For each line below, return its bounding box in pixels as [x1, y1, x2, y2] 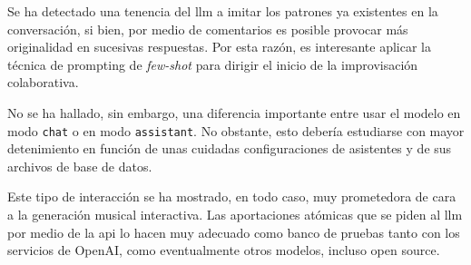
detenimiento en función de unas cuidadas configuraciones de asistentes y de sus [7, 139, 452, 158]
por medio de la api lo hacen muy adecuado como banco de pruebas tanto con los [7, 222, 460, 241]
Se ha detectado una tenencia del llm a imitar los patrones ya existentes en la [7, 2, 438, 20]
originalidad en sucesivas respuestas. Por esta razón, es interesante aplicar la [7, 37, 431, 56]
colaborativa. [7, 73, 79, 92]
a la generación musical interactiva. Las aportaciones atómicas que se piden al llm [7, 205, 463, 223]
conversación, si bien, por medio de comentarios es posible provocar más [7, 19, 408, 38]
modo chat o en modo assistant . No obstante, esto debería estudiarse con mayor [7, 121, 465, 140]
